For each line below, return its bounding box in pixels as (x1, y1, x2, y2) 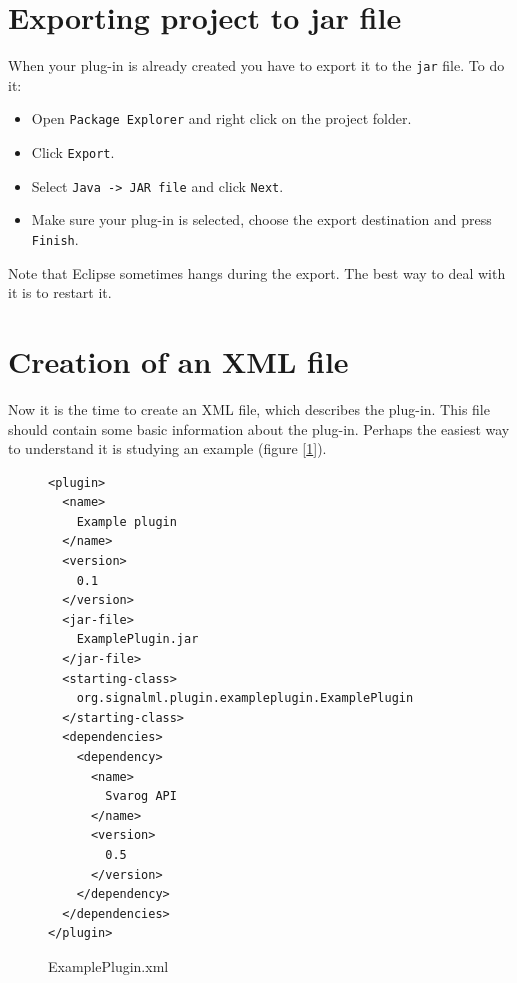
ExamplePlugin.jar (76, 632, 199, 647)
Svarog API (105, 789, 177, 804)
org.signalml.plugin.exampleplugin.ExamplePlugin (76, 691, 414, 706)
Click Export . (31, 142, 115, 163)
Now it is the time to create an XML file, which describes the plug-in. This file (8, 398, 490, 419)
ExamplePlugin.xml (48, 955, 169, 976)
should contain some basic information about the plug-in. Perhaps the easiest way (8, 418, 510, 439)
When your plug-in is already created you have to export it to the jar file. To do (8, 55, 505, 76)
